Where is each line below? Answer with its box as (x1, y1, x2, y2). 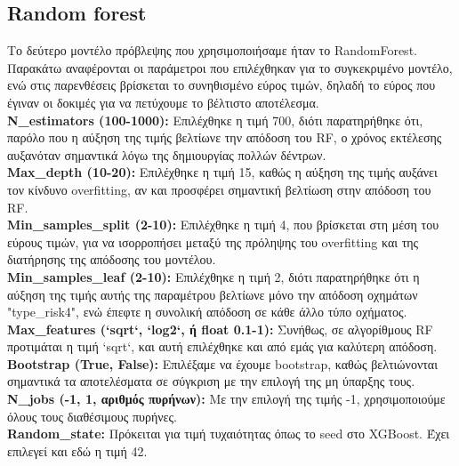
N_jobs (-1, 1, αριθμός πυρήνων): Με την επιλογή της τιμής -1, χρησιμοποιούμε (7, 390, 446, 408)
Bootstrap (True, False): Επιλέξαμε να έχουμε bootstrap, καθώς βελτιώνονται (7, 354, 438, 373)
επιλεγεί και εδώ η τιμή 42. (7, 441, 148, 460)
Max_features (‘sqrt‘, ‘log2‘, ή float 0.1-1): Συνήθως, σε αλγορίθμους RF (7, 319, 433, 338)
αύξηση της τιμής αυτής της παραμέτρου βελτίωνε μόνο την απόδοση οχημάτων (7, 285, 418, 303)
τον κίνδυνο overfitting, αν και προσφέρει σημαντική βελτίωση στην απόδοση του (7, 180, 431, 198)
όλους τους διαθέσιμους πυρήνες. (7, 406, 177, 425)
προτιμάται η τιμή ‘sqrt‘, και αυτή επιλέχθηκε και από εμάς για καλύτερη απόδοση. (7, 337, 438, 356)
